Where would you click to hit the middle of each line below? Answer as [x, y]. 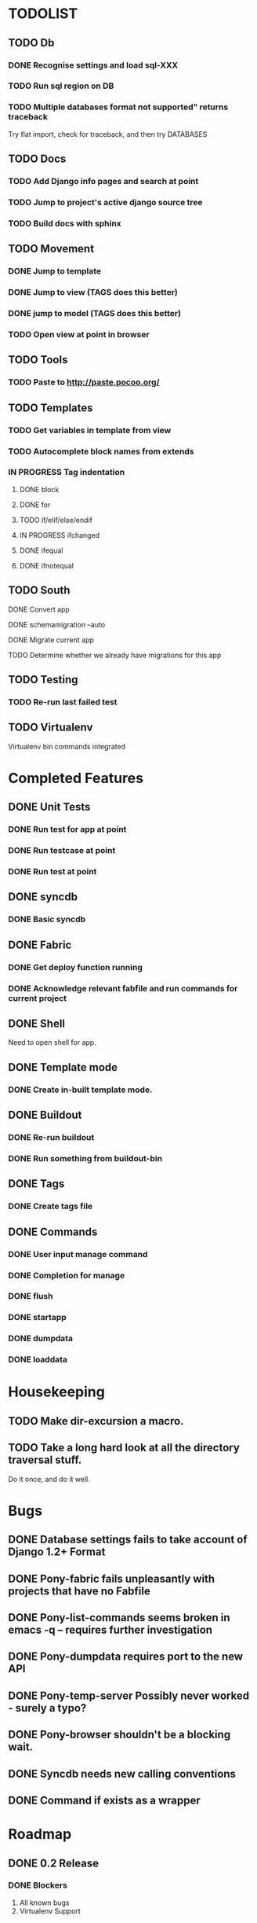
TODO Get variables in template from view [90, 430]
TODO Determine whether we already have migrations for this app [115, 655]
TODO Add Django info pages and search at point [103, 182]
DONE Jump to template [55, 271]
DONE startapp [37, 1318]
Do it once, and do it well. [49, 1479]
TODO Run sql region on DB [61, 86]
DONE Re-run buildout [51, 1138]
